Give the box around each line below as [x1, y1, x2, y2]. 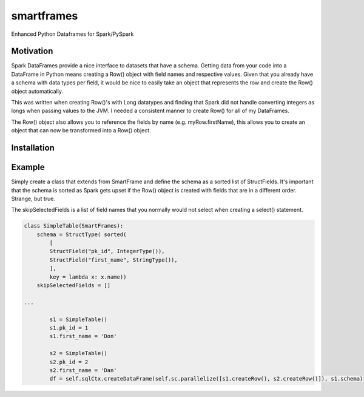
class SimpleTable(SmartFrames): [24, 222, 124, 229]
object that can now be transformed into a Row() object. [11, 127, 151, 134]
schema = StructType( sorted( [36, 231, 127, 238]
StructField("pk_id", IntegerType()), [49, 248, 165, 255]
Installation [11, 143, 55, 153]
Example [11, 162, 45, 172]
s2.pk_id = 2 [49, 358, 89, 365]
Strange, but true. [11, 195, 56, 202]
